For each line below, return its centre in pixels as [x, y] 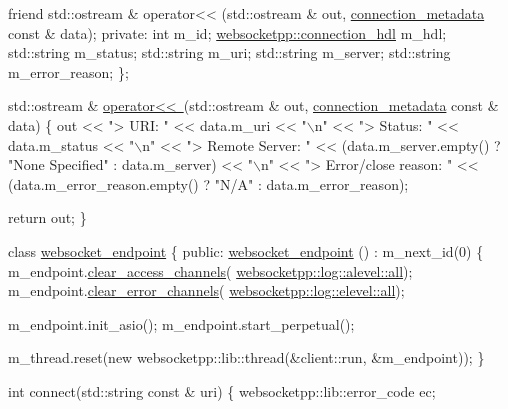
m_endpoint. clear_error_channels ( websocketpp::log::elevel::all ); [206, 290]
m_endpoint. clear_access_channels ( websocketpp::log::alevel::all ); [210, 270]
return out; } [47, 217]
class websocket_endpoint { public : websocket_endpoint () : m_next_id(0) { [246, 250]
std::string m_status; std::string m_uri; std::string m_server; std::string [229, 52]
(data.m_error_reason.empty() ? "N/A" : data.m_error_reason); [208, 183]
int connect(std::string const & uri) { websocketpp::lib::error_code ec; [222, 390]
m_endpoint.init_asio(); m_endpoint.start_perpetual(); [181, 323]
